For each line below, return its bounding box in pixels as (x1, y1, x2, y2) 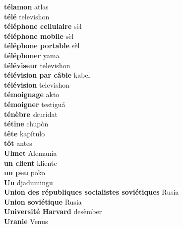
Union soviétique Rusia (4, 196, 82, 207)
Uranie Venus (4, 216, 48, 227)
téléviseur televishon (4, 60, 70, 70)
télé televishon (4, 11, 50, 21)
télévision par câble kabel (4, 70, 90, 80)
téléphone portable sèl (4, 40, 80, 51)
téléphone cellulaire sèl (4, 21, 82, 31)
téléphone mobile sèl (4, 30, 74, 41)
